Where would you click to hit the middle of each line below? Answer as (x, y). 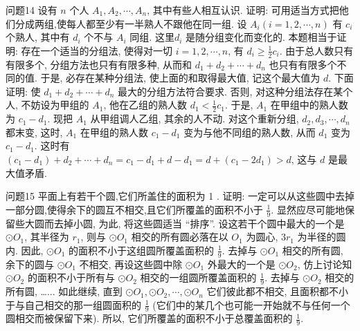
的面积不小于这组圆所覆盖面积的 (142, 250)
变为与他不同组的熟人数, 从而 (250, 132)
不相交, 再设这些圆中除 (131, 264)
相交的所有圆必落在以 (180, 237)
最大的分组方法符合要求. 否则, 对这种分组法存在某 (231, 91)
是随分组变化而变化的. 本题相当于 (261, 37)
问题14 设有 (31, 10)
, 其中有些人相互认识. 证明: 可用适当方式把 (243, 10)
